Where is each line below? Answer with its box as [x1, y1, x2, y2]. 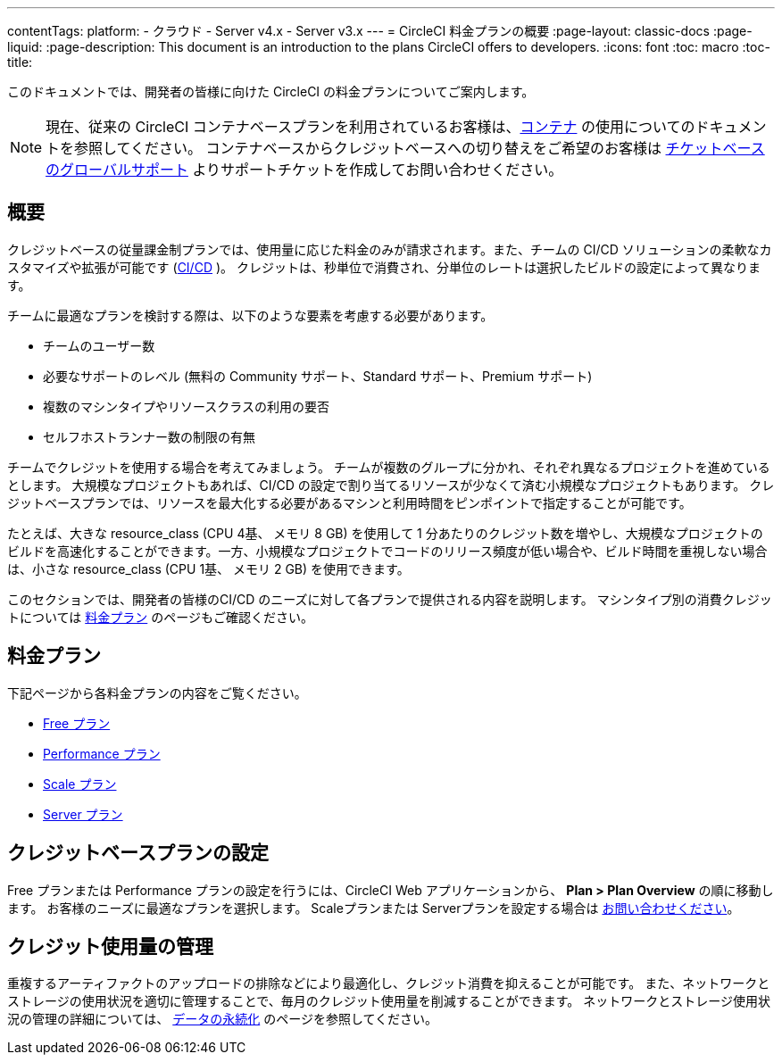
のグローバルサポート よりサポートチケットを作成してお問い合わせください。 [46, 161, 563, 178]
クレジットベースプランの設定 [7, 842, 269, 865]
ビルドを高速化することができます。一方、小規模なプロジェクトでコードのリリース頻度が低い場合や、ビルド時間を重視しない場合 [7, 543, 768, 559]
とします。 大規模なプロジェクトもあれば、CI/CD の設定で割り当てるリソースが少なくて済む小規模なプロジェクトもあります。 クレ [7, 477, 775, 493]
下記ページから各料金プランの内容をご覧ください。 [7, 684, 307, 701]
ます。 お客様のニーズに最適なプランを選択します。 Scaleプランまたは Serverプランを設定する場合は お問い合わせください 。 [7, 900, 740, 916]
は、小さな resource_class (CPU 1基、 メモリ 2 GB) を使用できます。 [7, 560, 410, 577]
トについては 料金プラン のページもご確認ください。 [7, 609, 313, 625]
